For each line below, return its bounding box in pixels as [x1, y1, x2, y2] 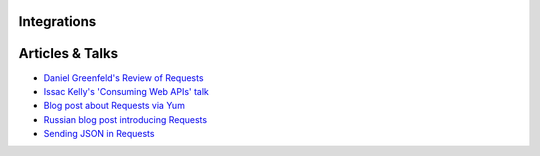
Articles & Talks [18, 45, 119, 62]
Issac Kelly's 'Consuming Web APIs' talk [43, 85, 210, 97]
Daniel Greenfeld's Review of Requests [43, 71, 204, 84]
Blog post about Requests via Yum [43, 100, 185, 112]
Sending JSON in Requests [43, 128, 155, 140]
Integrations [18, 13, 97, 30]
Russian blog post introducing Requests [43, 113, 208, 125]
